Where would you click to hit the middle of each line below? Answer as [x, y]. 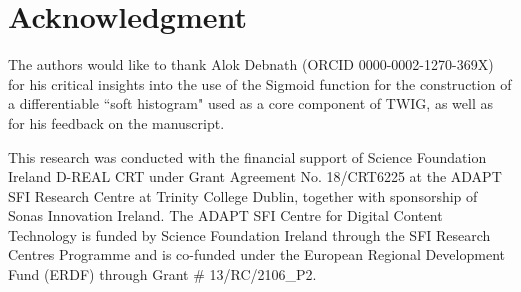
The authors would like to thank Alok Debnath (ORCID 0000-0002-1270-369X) [251, 64]
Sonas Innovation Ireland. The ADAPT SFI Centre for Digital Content [225, 215]
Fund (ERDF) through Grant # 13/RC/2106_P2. [162, 274]
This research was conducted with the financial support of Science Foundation [247, 156]
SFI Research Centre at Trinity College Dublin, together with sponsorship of [243, 195]
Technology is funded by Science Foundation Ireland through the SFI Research [249, 234]
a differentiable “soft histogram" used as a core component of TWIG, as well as [250, 103]
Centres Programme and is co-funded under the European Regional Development [256, 254]
